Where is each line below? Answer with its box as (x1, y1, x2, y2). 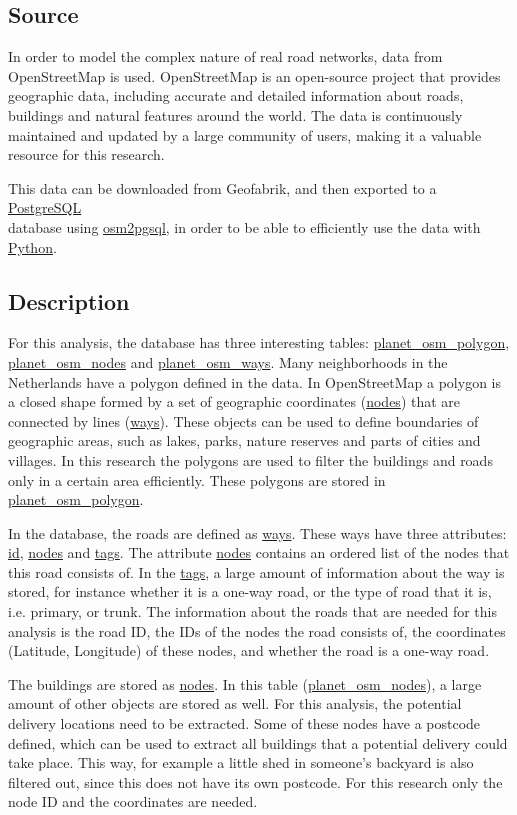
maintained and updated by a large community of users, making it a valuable (8, 124, 482, 145)
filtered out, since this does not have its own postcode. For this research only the (8, 771, 503, 792)
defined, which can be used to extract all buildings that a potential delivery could (8, 732, 508, 753)
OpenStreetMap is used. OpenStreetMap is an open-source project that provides (8, 65, 501, 86)
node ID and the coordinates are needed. (8, 791, 258, 812)
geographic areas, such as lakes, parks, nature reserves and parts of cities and (8, 430, 481, 451)
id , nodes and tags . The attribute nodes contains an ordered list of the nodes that (8, 542, 510, 563)
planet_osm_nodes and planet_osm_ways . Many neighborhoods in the (8, 351, 448, 372)
